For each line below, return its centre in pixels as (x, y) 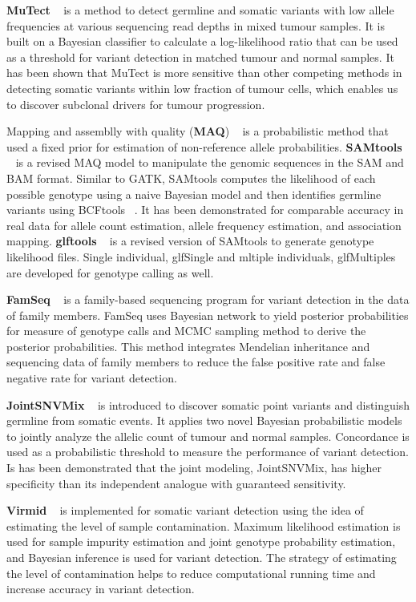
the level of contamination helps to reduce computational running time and (191, 573)
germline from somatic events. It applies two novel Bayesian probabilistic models (204, 420)
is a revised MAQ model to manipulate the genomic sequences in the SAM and (210, 162)
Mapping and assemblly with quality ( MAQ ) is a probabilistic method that (198, 131)
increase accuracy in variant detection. (101, 589)
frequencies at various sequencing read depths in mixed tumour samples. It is (196, 25)
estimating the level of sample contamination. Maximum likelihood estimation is (204, 525)
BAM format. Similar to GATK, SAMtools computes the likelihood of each (191, 178)
